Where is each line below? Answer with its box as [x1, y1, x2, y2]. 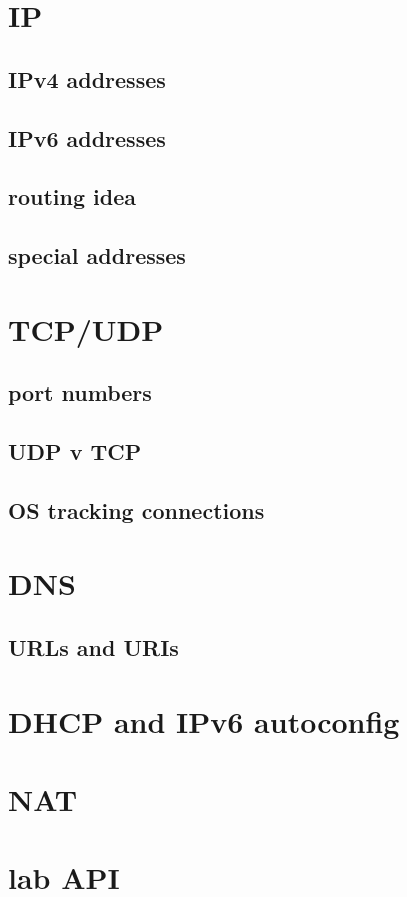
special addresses [8, 240, 186, 271]
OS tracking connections [8, 494, 265, 525]
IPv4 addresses [8, 63, 166, 94]
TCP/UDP [8, 308, 164, 349]
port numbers [8, 377, 152, 408]
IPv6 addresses [8, 122, 166, 153]
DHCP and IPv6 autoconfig [8, 700, 400, 741]
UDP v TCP [8, 436, 142, 467]
